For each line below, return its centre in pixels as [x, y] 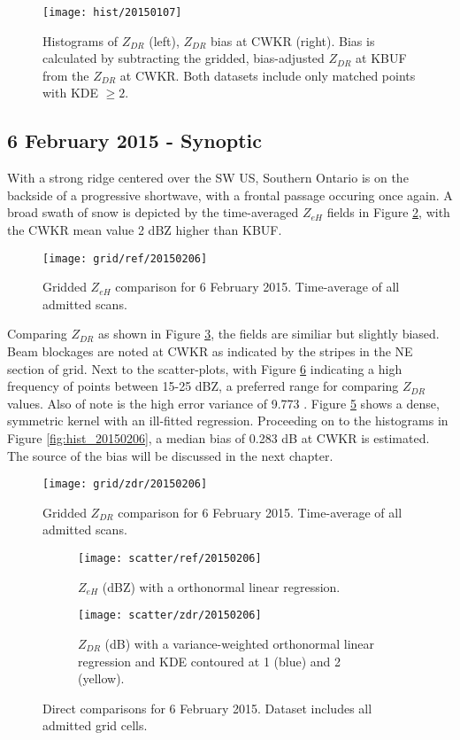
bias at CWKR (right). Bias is [293, 40]
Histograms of [80, 40]
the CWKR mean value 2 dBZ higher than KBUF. [145, 230]
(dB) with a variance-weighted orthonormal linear [240, 643]
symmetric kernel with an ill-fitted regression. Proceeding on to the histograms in [228, 421]
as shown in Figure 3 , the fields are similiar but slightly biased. [268, 334]
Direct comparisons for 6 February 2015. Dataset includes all [207, 708]
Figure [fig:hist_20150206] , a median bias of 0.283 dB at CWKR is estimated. [218, 438]
